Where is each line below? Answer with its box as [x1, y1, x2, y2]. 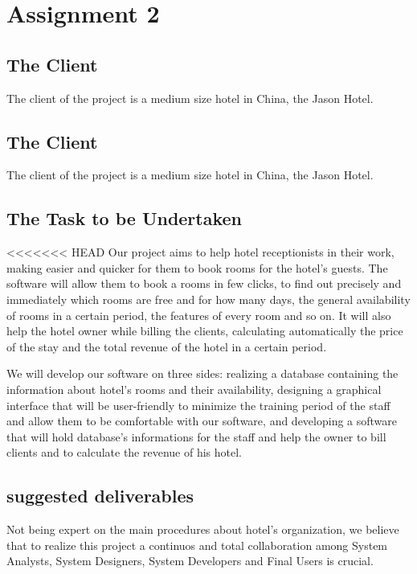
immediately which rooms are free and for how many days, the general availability [6, 290, 411, 307]
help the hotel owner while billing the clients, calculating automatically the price [6, 322, 403, 339]
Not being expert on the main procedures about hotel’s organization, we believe [6, 521, 399, 538]
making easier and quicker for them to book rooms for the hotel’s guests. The [6, 259, 388, 276]
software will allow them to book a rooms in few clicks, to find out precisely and [6, 275, 402, 292]
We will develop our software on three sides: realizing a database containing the [6, 365, 399, 382]
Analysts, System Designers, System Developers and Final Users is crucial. [6, 552, 374, 569]
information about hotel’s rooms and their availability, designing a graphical [6, 380, 382, 397]
